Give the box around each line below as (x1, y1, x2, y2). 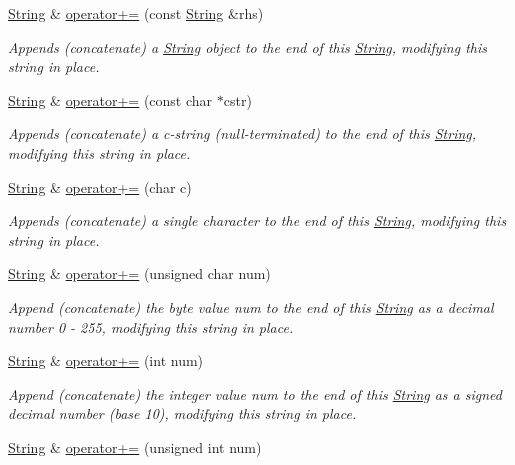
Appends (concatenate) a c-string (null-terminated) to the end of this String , (8, 123, 477, 144)
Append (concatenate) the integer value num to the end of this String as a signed (8, 383, 502, 404)
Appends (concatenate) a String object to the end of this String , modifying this (8, 36, 487, 57)
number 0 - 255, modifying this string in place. (8, 316, 294, 337)
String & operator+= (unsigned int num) (8, 436, 262, 457)
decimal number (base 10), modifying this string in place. (8, 403, 357, 424)
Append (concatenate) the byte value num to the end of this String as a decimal (8, 296, 494, 317)
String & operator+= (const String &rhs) (8, 3, 264, 23)
